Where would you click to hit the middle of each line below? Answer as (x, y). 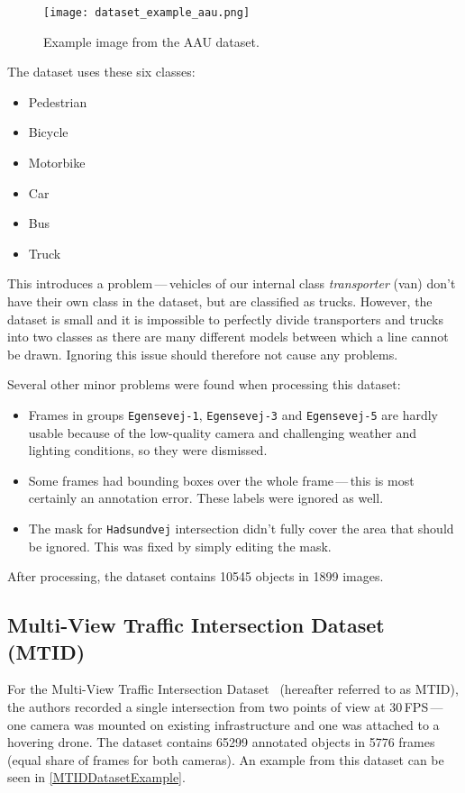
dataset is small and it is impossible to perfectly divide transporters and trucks (225, 319)
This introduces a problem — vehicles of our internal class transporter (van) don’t (232, 283)
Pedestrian (58, 101)
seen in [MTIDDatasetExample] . (96, 777)
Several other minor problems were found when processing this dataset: (204, 384)
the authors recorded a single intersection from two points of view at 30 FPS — (225, 707)
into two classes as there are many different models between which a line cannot (228, 337)
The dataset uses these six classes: (101, 72)
